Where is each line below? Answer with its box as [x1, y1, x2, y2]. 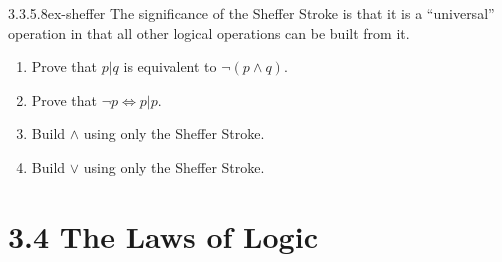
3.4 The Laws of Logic [8, 215, 318, 256]
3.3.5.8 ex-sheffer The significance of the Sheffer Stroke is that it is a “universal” [8, 3, 495, 23]
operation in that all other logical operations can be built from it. [8, 22, 410, 43]
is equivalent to [123, 56, 217, 77]
